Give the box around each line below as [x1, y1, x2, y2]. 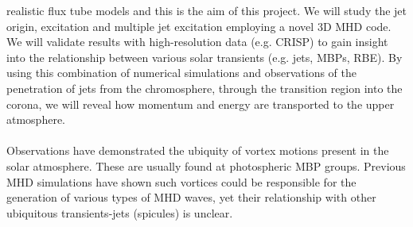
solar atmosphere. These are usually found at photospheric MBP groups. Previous [6, 157, 406, 174]
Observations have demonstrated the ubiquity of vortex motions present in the [6, 142, 389, 159]
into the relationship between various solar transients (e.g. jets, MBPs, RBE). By [6, 48, 403, 65]
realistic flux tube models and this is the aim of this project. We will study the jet [6, 2, 407, 18]
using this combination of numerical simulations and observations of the [6, 64, 357, 81]
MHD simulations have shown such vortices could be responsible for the [6, 173, 357, 190]
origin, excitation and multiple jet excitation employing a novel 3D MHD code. [6, 17, 392, 34]
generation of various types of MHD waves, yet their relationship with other [6, 189, 376, 206]
